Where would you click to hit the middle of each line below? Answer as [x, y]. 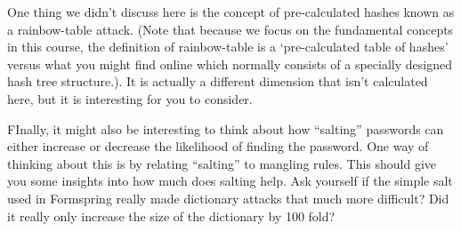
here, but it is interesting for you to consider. [130, 98]
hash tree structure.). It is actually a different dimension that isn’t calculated [218, 81]
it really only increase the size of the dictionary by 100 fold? [171, 215]
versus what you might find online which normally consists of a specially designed [230, 64]
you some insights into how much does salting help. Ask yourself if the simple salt [230, 181]
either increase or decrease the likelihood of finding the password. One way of [218, 146]
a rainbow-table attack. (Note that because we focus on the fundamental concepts [230, 29]
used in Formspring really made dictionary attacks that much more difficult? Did [228, 198]
